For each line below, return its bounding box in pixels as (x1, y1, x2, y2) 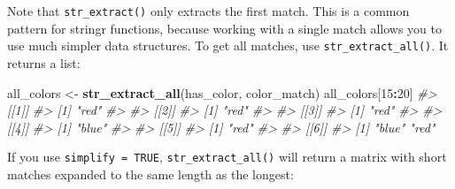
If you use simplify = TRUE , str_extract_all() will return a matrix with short (7, 147, 447, 166)
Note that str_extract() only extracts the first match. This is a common (7, 2, 410, 19)
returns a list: (7, 53, 81, 72)
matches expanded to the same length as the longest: (7, 164, 294, 183)
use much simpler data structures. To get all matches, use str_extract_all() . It (7, 36, 449, 55)
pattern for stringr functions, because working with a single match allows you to (7, 19, 442, 37)
